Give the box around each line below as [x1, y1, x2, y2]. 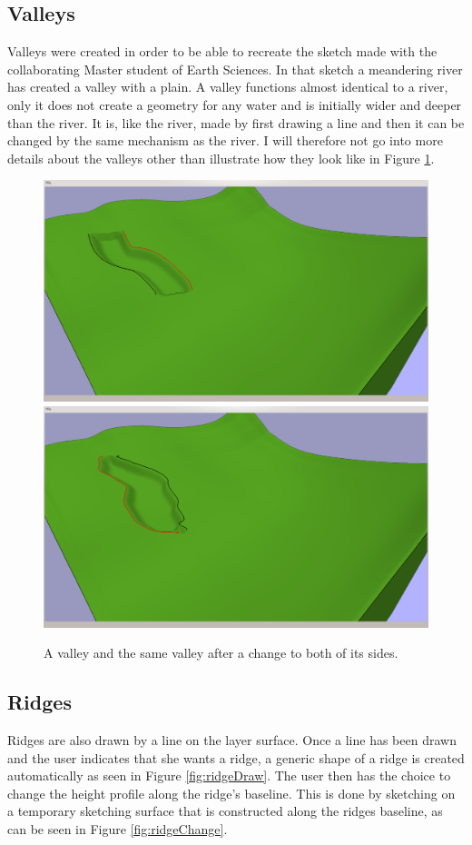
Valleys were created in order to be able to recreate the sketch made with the [7, 42, 438, 61]
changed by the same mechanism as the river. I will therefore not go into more [7, 131, 443, 150]
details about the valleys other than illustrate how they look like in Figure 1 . [7, 148, 435, 167]
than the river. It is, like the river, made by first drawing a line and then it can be [7, 113, 465, 132]
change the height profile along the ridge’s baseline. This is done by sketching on [7, 783, 456, 802]
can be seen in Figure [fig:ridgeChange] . [7, 820, 228, 839]
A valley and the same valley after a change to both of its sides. [44, 643, 398, 662]
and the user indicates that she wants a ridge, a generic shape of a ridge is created [7, 748, 465, 767]
